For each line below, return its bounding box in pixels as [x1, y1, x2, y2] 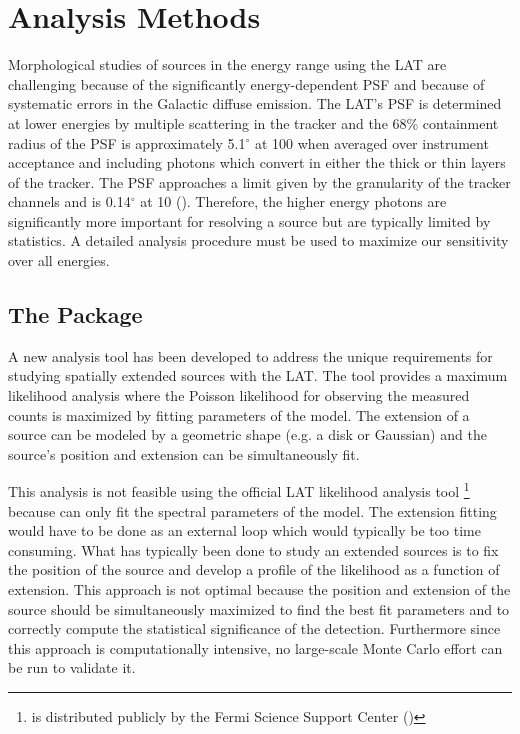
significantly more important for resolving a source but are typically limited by [8, 210, 491, 231]
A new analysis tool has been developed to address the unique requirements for [8, 345, 493, 366]
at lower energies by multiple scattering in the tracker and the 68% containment [8, 112, 499, 133]
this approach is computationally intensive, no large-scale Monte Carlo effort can [8, 637, 503, 658]
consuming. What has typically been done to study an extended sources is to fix [8, 539, 499, 560]
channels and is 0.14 [8, 191, 131, 212]
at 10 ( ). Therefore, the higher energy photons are [140, 191, 447, 212]
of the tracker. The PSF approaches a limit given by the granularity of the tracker [8, 171, 511, 192]
